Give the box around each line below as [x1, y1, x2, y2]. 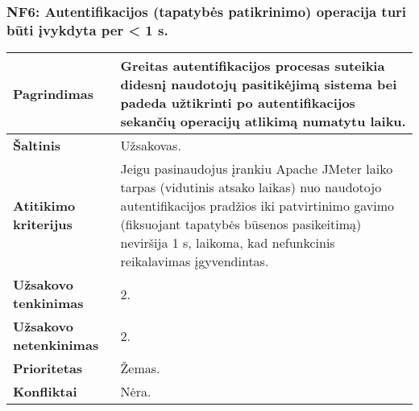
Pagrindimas [13, 84, 93, 103]
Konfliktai [13, 382, 77, 401]
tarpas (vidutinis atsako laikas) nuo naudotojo [120, 178, 382, 197]
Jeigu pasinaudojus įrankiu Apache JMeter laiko [120, 159, 393, 179]
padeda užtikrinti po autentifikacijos [120, 93, 355, 113]
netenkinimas [13, 335, 99, 355]
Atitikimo [13, 196, 76, 216]
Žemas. [120, 359, 160, 378]
